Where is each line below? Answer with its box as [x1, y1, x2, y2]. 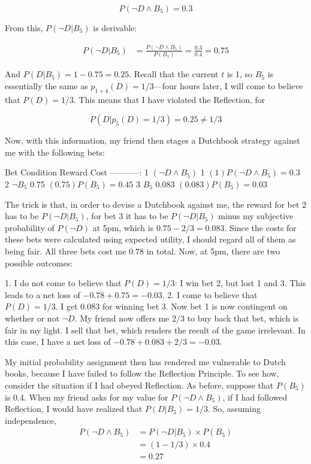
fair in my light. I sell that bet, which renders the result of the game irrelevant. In [5, 323, 306, 336]
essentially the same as [5, 79, 88, 92]
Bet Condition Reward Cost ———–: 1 [5, 166, 149, 178]
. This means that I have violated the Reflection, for [74, 93, 265, 105]
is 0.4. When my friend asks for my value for [5, 390, 168, 403]
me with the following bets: [5, 145, 105, 158]
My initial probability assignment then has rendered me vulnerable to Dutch [5, 355, 286, 368]
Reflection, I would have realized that [5, 402, 143, 415]
